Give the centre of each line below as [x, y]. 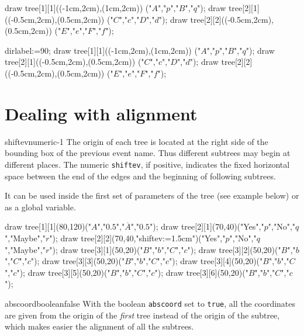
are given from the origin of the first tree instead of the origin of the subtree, [142, 315]
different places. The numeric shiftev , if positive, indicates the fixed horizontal [147, 164]
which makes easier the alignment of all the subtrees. [99, 326]
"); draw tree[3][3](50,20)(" [78, 261]
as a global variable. [40, 207]
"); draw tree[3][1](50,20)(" [96, 249]
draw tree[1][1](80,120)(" [48, 226]
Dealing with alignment [101, 113]
